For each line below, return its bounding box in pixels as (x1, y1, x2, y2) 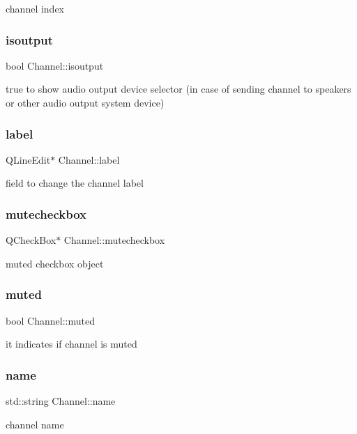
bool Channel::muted (6, 313, 95, 327)
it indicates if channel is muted (6, 336, 137, 351)
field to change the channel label (6, 176, 144, 190)
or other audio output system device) (6, 95, 165, 109)
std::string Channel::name (6, 394, 116, 408)
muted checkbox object (6, 256, 104, 270)
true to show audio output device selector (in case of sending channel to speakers (6, 82, 351, 96)
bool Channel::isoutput (6, 58, 104, 72)
